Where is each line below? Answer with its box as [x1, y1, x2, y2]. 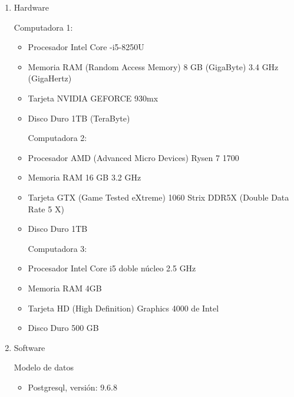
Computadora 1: [14, 21, 73, 33]
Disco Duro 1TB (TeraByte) [28, 111, 130, 124]
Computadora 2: [28, 132, 87, 144]
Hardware [14, 1, 49, 13]
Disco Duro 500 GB [28, 321, 99, 334]
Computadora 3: [28, 242, 87, 254]
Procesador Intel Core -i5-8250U [28, 41, 144, 53]
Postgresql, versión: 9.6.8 [28, 380, 117, 393]
